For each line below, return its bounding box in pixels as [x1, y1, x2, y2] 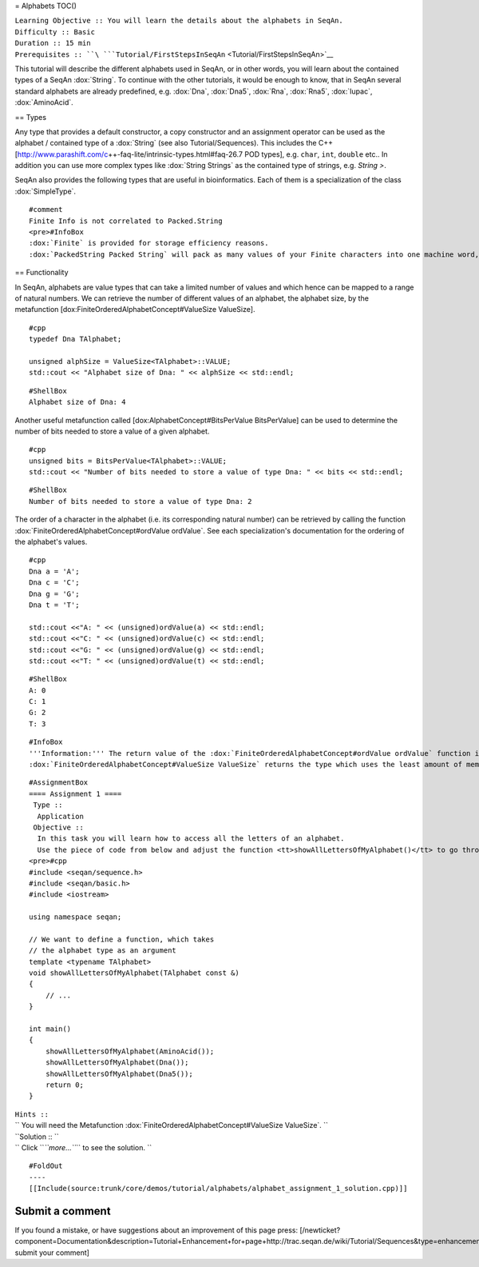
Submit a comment [14, 1204, 111, 1217]
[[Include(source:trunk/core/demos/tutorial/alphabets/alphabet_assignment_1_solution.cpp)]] [29, 1184, 408, 1193]
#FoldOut [29, 1161, 63, 1171]
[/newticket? [299, 1225, 341, 1235]
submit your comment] [14, 1248, 89, 1257]
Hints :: [14, 1109, 49, 1119]
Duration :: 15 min [14, 38, 91, 48]
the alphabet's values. [14, 537, 88, 547]
